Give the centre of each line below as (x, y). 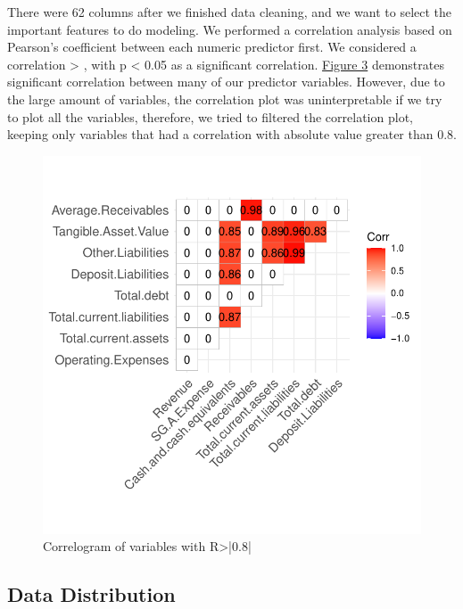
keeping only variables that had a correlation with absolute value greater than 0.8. (232, 134)
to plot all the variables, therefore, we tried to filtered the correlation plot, (210, 116)
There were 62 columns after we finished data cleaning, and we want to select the (230, 12)
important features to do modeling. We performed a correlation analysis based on (230, 29)
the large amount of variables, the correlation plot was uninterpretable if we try (225, 99)
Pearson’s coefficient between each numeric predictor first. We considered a (212, 47)
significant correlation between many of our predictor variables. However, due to (226, 82)
